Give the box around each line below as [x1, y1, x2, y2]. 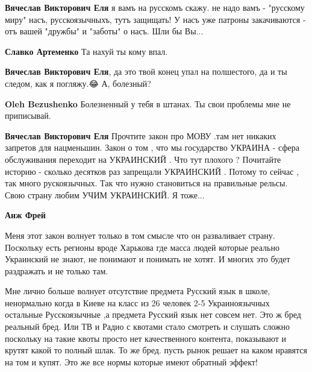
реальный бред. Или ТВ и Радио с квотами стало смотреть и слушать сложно [5, 320, 290, 333]
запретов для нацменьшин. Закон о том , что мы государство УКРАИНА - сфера [5, 141, 299, 154]
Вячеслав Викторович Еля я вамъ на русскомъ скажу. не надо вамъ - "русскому [5, 1, 305, 13]
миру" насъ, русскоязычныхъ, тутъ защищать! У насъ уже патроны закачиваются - [5, 13, 306, 25]
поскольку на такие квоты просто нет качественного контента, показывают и [5, 332, 286, 344]
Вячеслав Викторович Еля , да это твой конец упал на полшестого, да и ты [5, 65, 287, 78]
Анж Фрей [5, 209, 46, 221]
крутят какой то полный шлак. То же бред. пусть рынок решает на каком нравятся [5, 344, 307, 356]
